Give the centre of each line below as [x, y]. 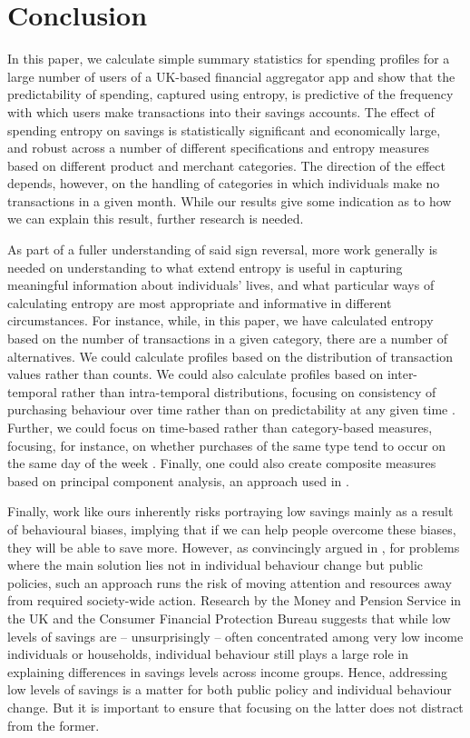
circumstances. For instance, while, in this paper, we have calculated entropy [220, 320]
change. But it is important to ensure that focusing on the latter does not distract [235, 707]
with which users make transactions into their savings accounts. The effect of [221, 111]
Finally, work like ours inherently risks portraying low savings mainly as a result [230, 511]
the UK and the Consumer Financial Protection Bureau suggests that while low [229, 618]
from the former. [54, 725]
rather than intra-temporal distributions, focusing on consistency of [249, 391]
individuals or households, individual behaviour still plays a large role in [208, 654]
